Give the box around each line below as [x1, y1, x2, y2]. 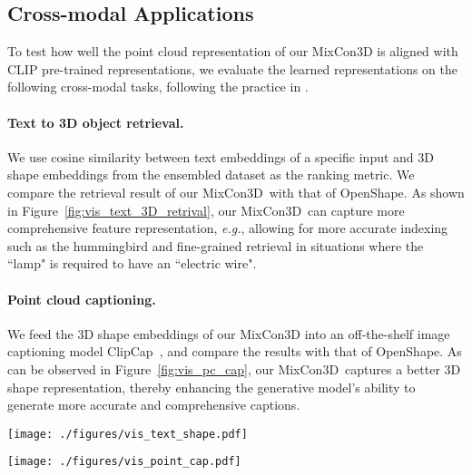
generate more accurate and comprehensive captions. [7, 395, 300, 414]
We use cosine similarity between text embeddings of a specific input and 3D [7, 147, 434, 166]
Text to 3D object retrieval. [7, 112, 184, 131]
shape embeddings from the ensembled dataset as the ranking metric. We [7, 165, 415, 184]
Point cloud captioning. [7, 289, 156, 308]
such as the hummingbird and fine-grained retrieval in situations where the [7, 236, 424, 255]
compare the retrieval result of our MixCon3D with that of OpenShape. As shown [7, 182, 465, 201]
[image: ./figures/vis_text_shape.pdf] [7, 427, 248, 441]
